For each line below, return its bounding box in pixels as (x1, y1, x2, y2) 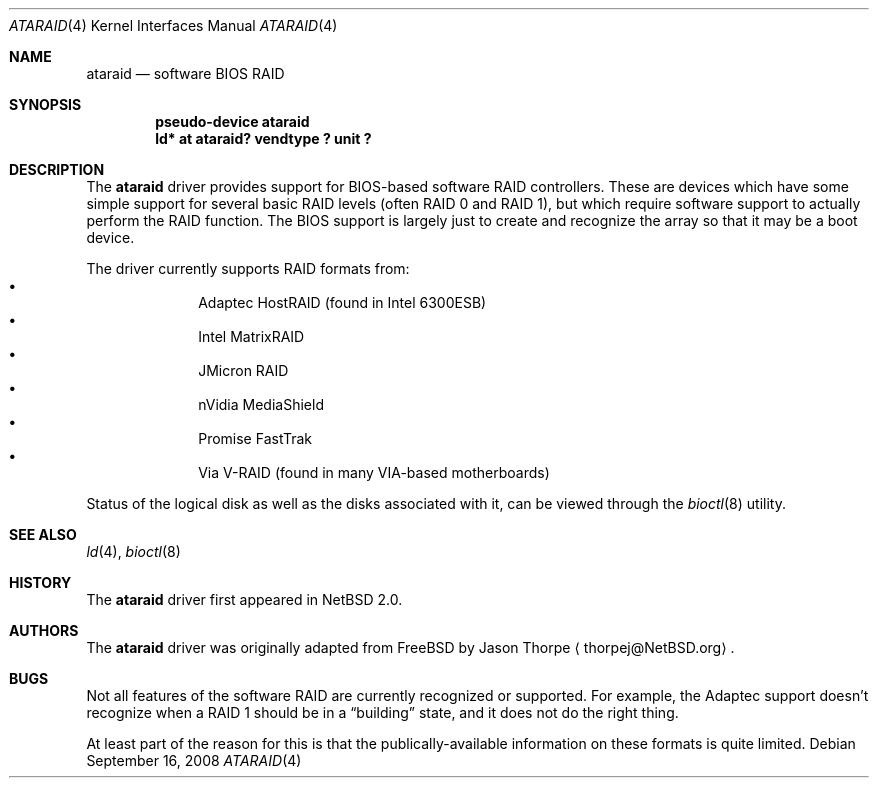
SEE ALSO (9, 526, 77, 543)
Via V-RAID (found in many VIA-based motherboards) (198, 464, 550, 481)
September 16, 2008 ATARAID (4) (86, 752, 302, 769)
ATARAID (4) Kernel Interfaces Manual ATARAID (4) (9, 17, 338, 34)
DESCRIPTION (9, 161, 105, 178)
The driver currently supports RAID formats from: (86, 260, 410, 277)
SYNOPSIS (9, 96, 82, 113)
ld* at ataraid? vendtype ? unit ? (155, 130, 372, 147)
